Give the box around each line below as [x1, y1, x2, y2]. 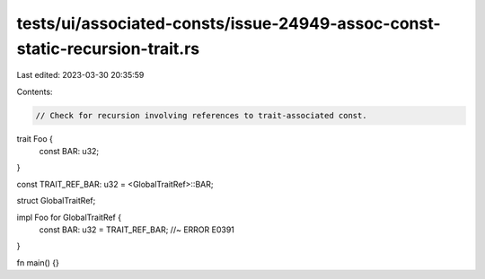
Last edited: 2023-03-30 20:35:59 [16, 70, 145, 81]
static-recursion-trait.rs [16, 39, 200, 58]
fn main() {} [16, 257, 60, 268]
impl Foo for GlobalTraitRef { [16, 212, 121, 222]
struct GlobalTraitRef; [16, 196, 96, 206]
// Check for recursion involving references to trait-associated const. [35, 110, 367, 120]
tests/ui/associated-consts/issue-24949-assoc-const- [16, 13, 441, 33]
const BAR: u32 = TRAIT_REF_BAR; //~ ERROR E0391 [39, 224, 235, 235]
